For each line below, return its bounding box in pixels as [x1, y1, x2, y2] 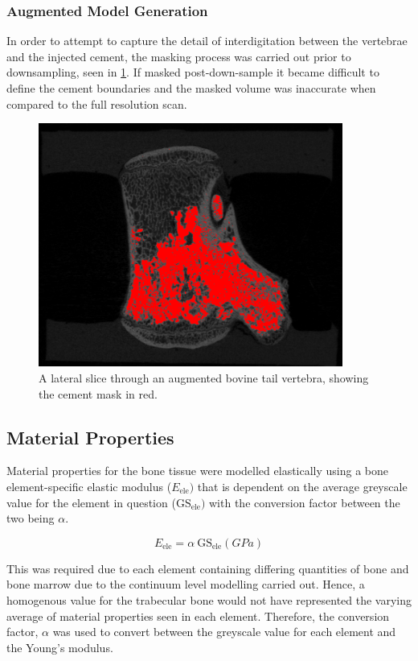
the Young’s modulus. [6, 638, 113, 655]
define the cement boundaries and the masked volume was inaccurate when [6, 80, 376, 96]
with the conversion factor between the [209, 494, 400, 510]
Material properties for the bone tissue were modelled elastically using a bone [6, 462, 389, 479]
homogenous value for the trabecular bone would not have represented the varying [6, 591, 412, 608]
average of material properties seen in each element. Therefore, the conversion [6, 607, 390, 624]
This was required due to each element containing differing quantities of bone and [6, 560, 409, 576]
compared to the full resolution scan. [6, 95, 187, 112]
